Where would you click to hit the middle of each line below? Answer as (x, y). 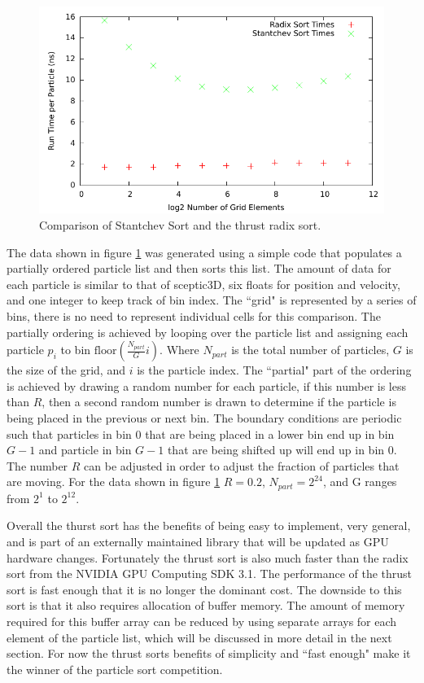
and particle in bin (85, 450)
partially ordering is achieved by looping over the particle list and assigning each (208, 332)
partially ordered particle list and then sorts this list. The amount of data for (199, 268)
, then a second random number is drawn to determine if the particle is (219, 402)
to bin (76, 350)
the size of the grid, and (66, 370)
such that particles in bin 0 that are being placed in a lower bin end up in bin (201, 433)
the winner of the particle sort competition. (115, 669)
